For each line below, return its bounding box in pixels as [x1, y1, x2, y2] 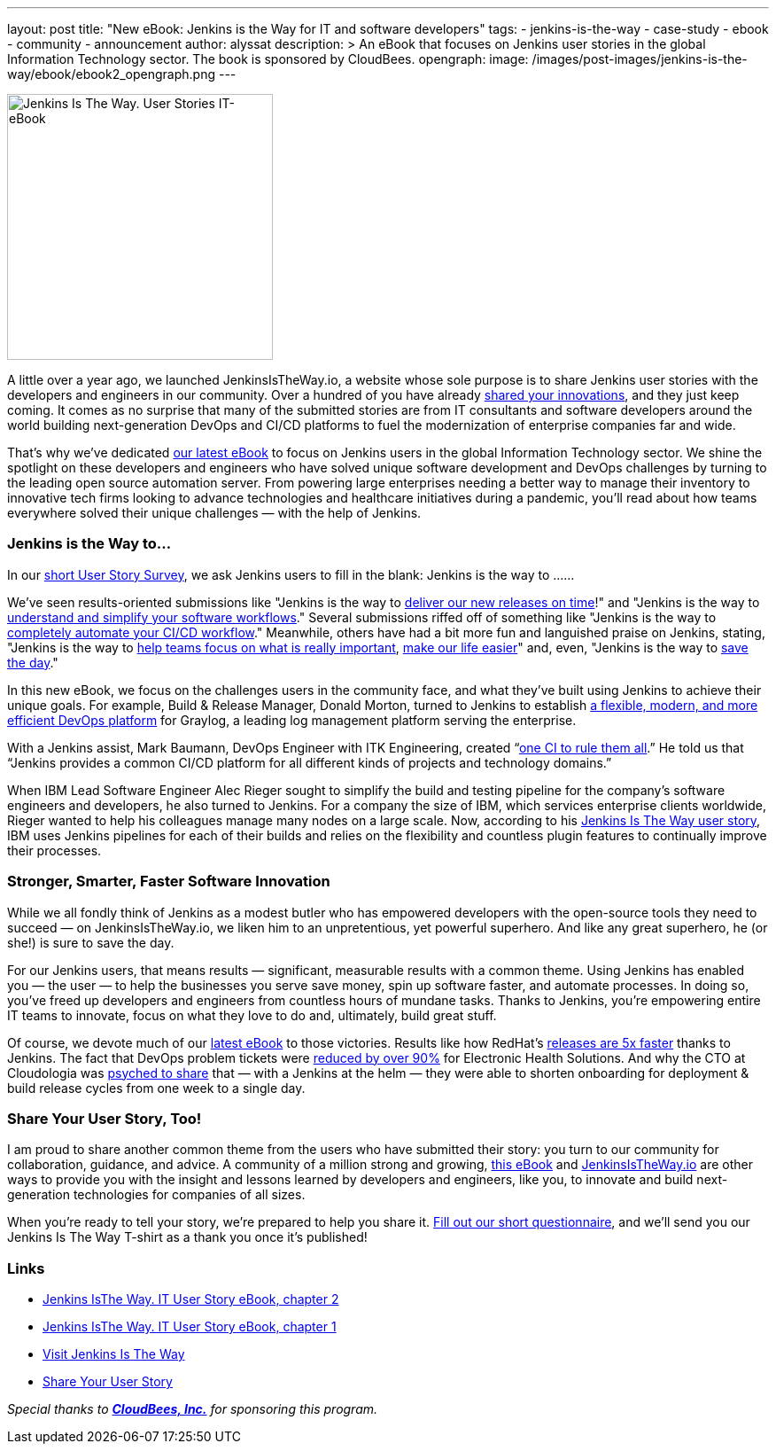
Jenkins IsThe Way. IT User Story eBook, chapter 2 [43, 1291, 339, 1307]
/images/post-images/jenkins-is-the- [532, 51, 748, 66]
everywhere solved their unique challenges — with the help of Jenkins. [7, 505, 422, 520]
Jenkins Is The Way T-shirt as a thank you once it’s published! [7, 1229, 368, 1245]
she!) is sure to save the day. [7, 934, 175, 950]
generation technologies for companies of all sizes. [7, 1187, 306, 1203]
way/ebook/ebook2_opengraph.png [7, 66, 216, 82]
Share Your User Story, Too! [7, 1109, 202, 1127]
